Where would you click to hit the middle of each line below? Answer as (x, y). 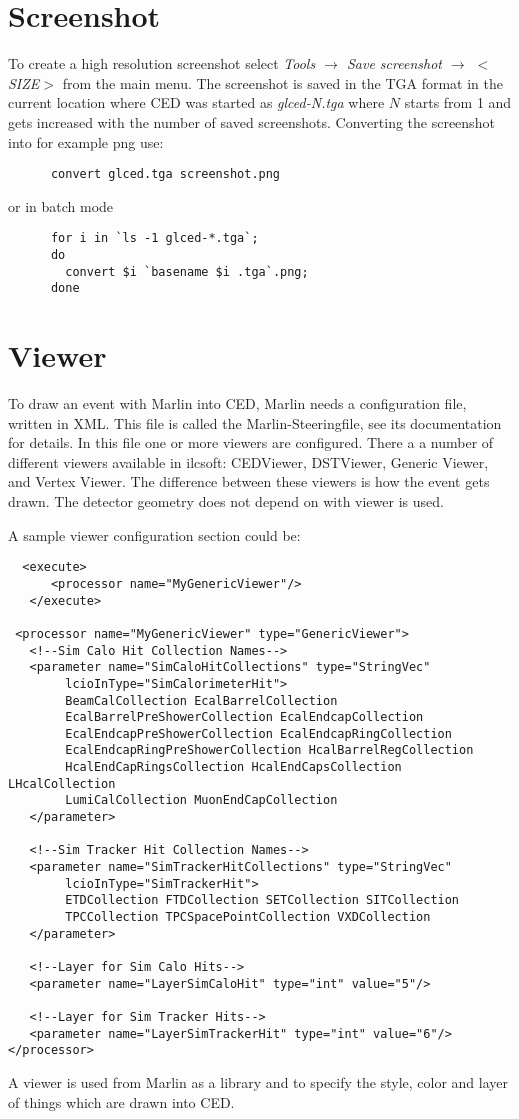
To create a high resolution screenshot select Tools (162, 63)
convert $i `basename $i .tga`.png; (187, 271)
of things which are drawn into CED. (121, 1101)
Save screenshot (394, 63)
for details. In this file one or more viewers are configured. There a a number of (251, 442)
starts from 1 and (458, 102)
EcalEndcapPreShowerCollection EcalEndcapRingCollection (258, 733)
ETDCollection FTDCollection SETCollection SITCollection (262, 900)
